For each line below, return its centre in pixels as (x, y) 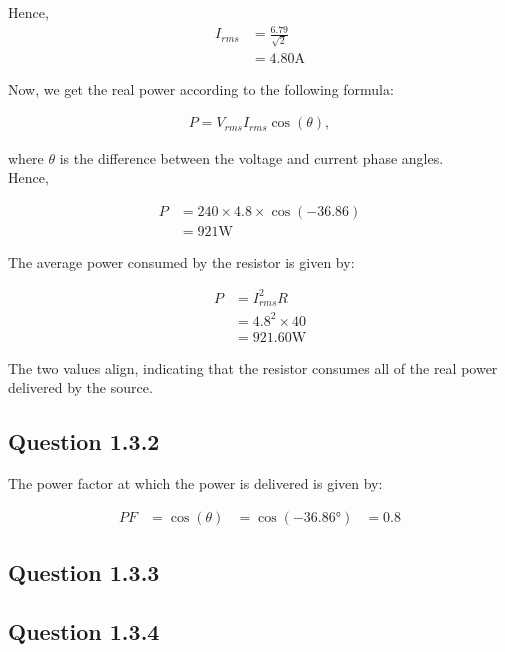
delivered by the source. (80, 387)
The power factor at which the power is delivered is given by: (195, 483)
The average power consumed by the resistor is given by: (181, 261)
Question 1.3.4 (84, 631)
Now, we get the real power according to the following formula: (201, 88)
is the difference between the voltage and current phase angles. (251, 157)
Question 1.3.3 (84, 572)
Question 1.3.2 (84, 441)
